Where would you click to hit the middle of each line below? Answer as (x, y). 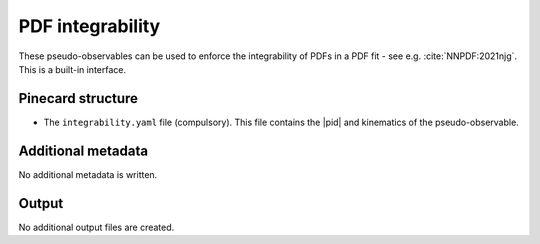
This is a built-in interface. (72, 69)
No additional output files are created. (96, 227)
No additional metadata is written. (88, 174)
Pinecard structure (78, 98)
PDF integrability (89, 26)
